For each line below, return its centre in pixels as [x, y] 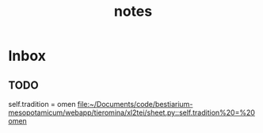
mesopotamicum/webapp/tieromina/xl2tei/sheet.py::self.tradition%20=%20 [132, 112]
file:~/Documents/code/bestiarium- [135, 104]
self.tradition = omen [42, 104]
